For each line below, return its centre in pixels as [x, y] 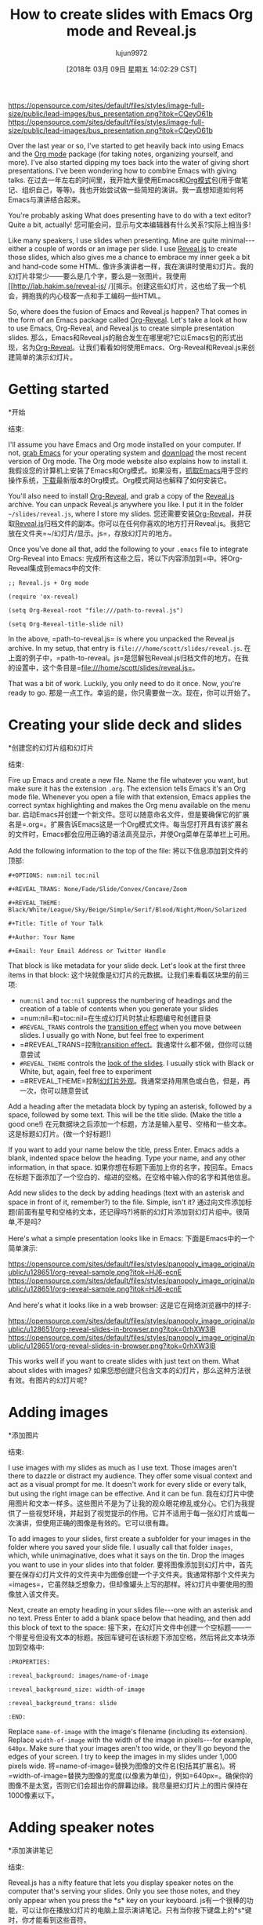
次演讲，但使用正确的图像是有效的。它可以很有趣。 [90, 1523]
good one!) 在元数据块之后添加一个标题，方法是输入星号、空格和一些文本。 [130, 1123]
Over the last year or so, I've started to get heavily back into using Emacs [126, 145]
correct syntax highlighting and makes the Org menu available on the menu [129, 805]
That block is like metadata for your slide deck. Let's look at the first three [127, 965]
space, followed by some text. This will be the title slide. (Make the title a [125, 1114]
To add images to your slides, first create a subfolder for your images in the [130, 1538]
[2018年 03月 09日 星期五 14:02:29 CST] [131, 69]
